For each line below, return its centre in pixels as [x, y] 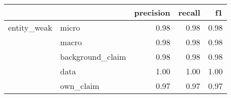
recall [189, 12]
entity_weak [30, 27]
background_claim [93, 57]
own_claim [80, 86]
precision [152, 12]
